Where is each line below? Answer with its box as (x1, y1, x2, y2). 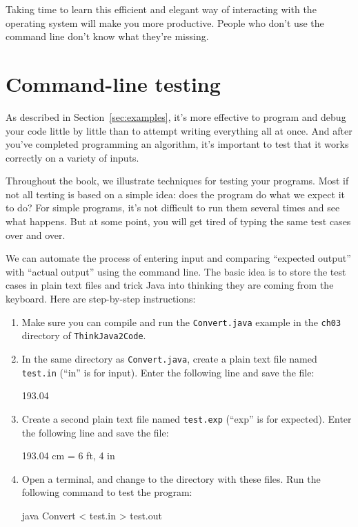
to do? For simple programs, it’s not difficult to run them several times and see (6, 200, 340, 215)
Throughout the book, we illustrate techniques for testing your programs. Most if (6, 173, 349, 188)
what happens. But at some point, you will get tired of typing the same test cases (6, 214, 351, 229)
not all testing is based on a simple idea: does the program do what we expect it (6, 186, 345, 201)
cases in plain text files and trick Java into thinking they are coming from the (6, 278, 334, 292)
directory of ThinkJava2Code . (21, 328, 146, 343)
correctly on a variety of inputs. (6, 150, 139, 164)
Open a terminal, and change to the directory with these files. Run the (21, 471, 321, 486)
